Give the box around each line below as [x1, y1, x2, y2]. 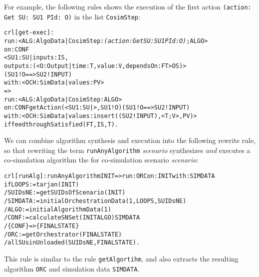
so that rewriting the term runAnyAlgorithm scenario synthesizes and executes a [4, 144, 251, 155]
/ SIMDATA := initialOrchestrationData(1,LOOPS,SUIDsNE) [4, 197, 187, 204]
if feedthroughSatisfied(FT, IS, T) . [4, 120, 119, 128]
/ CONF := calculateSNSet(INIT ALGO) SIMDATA [4, 214, 140, 221]
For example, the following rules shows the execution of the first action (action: [4, 1, 252, 11]
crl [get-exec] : [4, 29, 54, 36]
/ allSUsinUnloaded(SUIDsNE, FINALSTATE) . [4, 239, 140, 246]
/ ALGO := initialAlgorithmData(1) [4, 205, 111, 213]
